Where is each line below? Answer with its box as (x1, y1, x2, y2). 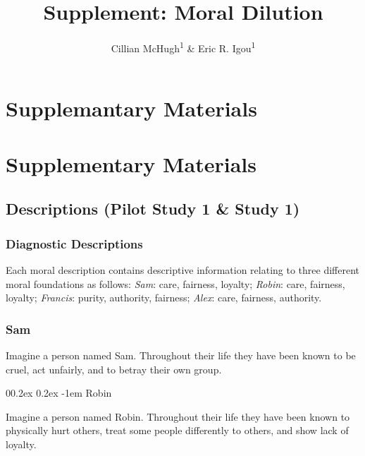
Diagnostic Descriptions (6, 234, 143, 252)
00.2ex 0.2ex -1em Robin (6, 385, 112, 400)
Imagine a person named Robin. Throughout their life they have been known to (6, 409, 350, 424)
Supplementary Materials (6, 149, 256, 178)
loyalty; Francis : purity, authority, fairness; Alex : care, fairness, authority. (6, 290, 322, 305)
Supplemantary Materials (6, 94, 257, 123)
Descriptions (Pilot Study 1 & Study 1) (6, 198, 300, 220)
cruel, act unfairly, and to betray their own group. (6, 361, 222, 376)
